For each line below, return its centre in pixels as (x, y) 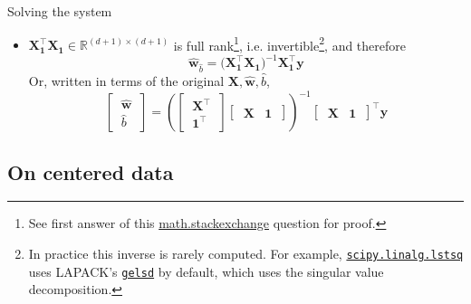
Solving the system (60, 11)
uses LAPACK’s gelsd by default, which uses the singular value (206, 271)
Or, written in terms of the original (126, 81)
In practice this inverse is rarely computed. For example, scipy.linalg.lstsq (246, 253)
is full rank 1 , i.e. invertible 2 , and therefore (289, 43)
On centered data (91, 171)
